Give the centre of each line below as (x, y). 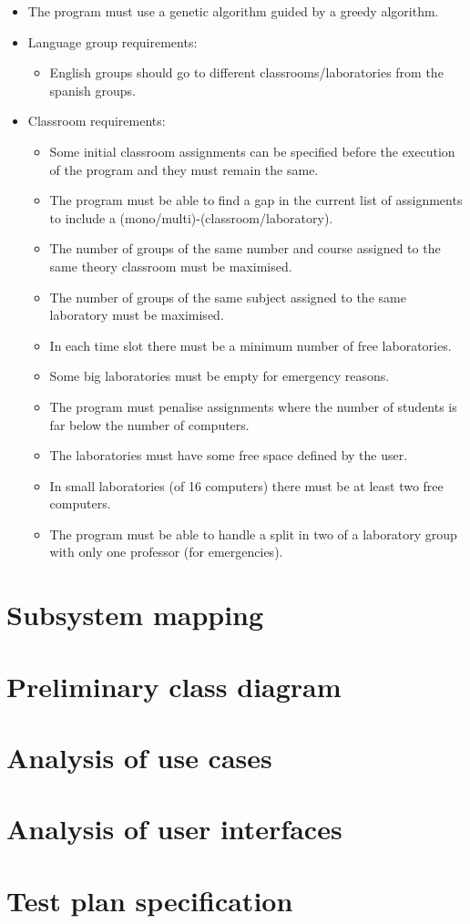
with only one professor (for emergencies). (166, 552)
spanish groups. (92, 90)
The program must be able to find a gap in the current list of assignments (256, 200)
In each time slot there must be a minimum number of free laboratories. (250, 345)
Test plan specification (150, 900)
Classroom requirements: (97, 121)
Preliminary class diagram (174, 686)
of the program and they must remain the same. (184, 169)
